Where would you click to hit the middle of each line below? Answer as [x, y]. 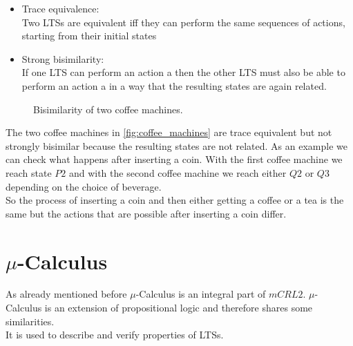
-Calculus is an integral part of [201, 294]
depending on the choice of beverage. [84, 186]
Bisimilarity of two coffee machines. [108, 109]
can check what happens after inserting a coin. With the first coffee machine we [174, 159]
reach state [29, 172]
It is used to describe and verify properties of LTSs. [115, 335]
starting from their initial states [89, 36]
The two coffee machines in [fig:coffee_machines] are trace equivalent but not [169, 132]
